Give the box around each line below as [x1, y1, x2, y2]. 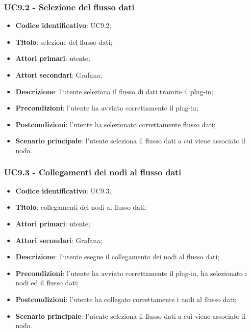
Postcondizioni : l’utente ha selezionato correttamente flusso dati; [15, 119, 216, 129]
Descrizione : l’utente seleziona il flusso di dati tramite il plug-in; [15, 86, 213, 96]
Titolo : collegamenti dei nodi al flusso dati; [15, 202, 147, 212]
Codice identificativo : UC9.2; [15, 20, 111, 30]
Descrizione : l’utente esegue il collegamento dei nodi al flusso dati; [15, 251, 220, 262]
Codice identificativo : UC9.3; [15, 185, 111, 195]
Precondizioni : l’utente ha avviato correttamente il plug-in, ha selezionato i [15, 268, 247, 278]
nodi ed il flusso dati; [15, 277, 79, 288]
